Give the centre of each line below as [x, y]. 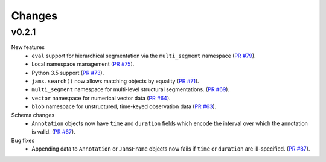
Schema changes [33, 115]
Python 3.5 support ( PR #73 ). [68, 73]
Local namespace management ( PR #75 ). [83, 64]
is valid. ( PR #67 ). [53, 132]
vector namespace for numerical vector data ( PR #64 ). [101, 98]
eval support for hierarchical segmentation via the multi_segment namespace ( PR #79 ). [144, 56]
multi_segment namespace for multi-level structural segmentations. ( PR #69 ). [130, 89]
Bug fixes [23, 140]
